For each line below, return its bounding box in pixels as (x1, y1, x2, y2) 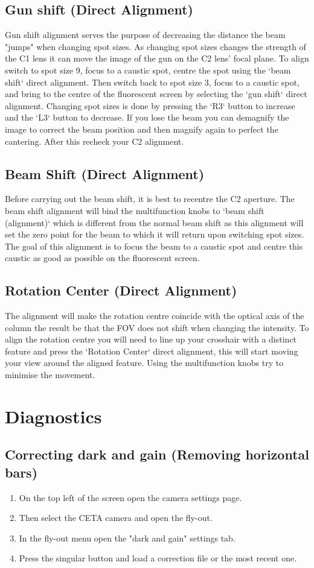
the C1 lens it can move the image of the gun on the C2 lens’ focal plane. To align (5, 52, 309, 65)
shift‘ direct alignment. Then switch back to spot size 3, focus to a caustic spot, (5, 75, 300, 88)
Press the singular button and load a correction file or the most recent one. (19, 552, 297, 564)
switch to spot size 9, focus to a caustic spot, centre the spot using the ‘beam (5, 63, 291, 76)
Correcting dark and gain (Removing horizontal (5, 445, 309, 464)
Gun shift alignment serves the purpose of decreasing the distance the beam (5, 28, 286, 41)
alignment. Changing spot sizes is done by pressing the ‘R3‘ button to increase (5, 99, 295, 112)
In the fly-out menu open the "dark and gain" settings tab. (19, 531, 235, 544)
